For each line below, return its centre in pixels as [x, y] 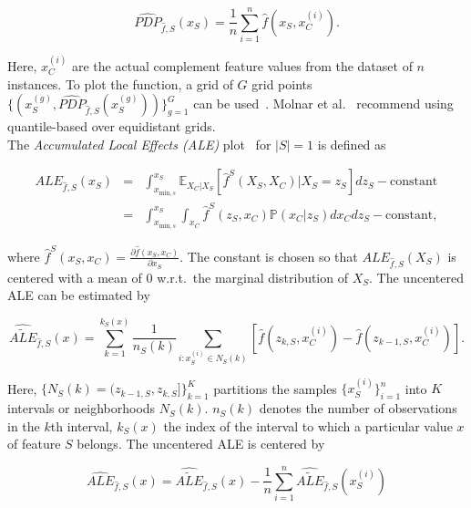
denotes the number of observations [358, 408]
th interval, [82, 425]
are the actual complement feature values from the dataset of [242, 65]
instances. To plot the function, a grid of [120, 83]
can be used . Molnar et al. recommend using [323, 104]
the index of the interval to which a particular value [308, 425]
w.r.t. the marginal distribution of [252, 277]
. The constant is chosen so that [269, 256]
